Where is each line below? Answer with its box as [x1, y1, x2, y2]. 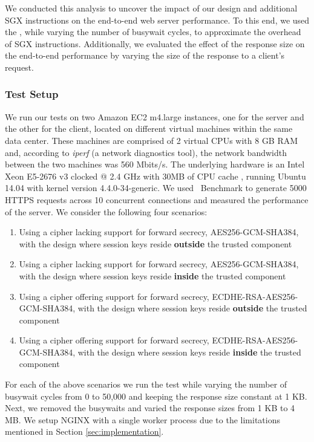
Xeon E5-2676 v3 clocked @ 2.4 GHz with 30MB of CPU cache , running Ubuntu [5, 169, 306, 182]
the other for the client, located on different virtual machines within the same [5, 122, 293, 135]
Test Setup [5, 86, 59, 102]
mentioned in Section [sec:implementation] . [5, 425, 164, 438]
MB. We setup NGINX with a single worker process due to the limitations [5, 413, 280, 426]
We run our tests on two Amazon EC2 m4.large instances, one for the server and [5, 110, 304, 123]
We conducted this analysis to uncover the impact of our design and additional [5, 2, 298, 14]
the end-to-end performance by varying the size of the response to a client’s [5, 49, 285, 62]
